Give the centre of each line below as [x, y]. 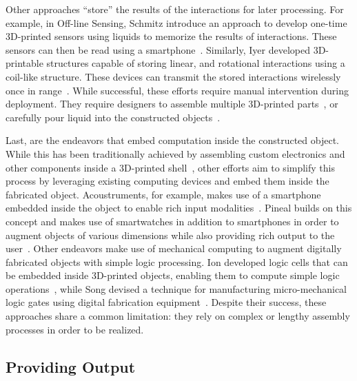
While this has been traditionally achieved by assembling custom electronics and [175, 153]
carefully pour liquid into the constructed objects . [113, 117]
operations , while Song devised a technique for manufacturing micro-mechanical [176, 288]
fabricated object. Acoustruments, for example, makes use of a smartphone [163, 194]
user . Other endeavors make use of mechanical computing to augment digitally [174, 248]
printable [24, 63]
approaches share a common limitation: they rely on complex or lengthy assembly [178, 316]
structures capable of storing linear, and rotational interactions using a [196, 63]
